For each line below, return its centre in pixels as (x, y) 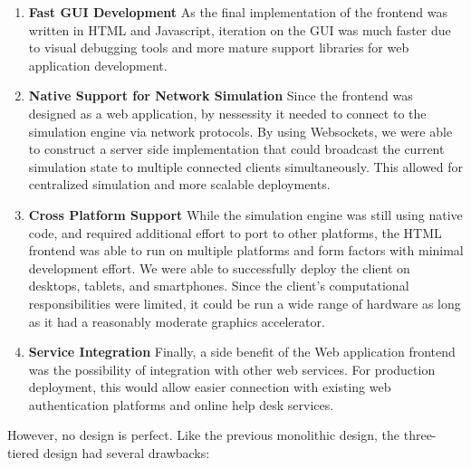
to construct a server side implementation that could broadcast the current (236, 149)
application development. (98, 65)
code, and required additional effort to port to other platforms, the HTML (235, 232)
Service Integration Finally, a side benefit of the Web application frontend (242, 352)
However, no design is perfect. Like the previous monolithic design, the (204, 435)
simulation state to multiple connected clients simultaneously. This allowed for (246, 166)
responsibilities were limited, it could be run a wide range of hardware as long (245, 303)
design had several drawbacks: (126, 453)
